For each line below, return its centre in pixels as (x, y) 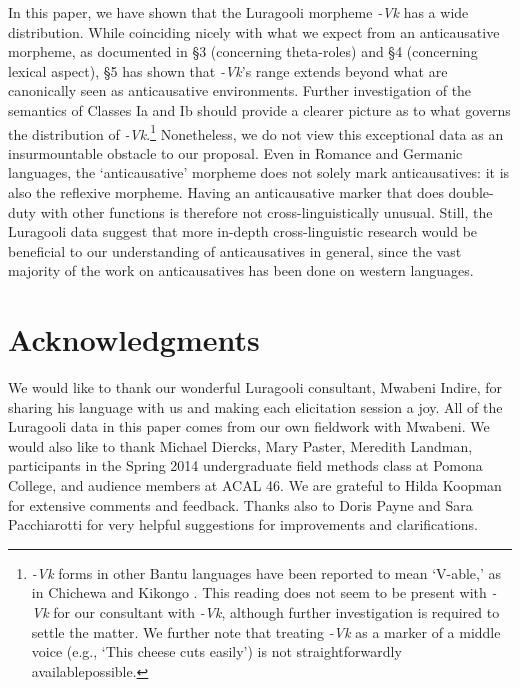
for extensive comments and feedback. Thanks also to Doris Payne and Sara (240, 504)
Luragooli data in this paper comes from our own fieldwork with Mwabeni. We (249, 426)
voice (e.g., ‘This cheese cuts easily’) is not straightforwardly (216, 651)
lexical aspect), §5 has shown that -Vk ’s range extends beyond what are (228, 70)
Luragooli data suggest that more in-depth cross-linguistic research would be (243, 231)
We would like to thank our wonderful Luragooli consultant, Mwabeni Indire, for (255, 387)
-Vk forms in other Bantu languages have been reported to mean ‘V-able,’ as (266, 572)
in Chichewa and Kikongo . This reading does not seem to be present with (259, 592)
